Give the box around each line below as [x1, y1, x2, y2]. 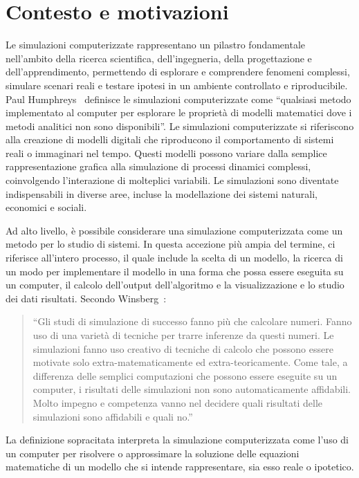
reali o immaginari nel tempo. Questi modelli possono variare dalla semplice [6, 145, 327, 160]
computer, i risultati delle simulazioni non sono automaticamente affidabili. [33, 382, 351, 396]
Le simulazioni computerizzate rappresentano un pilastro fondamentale [6, 37, 306, 52]
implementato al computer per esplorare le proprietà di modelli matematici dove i [6, 105, 352, 120]
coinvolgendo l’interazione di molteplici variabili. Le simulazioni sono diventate [6, 173, 339, 187]
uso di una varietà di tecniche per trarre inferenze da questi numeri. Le [33, 328, 334, 342]
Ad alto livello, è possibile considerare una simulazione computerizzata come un [6, 223, 343, 237]
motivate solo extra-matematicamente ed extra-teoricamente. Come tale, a [33, 355, 348, 369]
